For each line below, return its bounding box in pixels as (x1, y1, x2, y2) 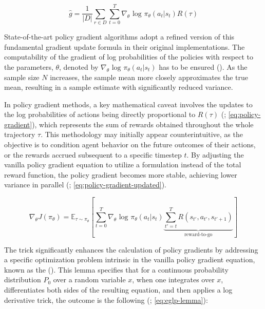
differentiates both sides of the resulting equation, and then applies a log (4, 284, 233, 295)
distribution (4, 274, 41, 285)
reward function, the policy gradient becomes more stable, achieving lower (4, 169, 237, 180)
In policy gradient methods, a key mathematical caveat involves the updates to (4, 99, 253, 109)
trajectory (4, 129, 35, 140)
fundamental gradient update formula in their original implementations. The (4, 41, 245, 52)
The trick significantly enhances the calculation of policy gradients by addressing (4, 244, 258, 255)
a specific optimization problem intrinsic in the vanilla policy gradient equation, (4, 254, 255, 265)
